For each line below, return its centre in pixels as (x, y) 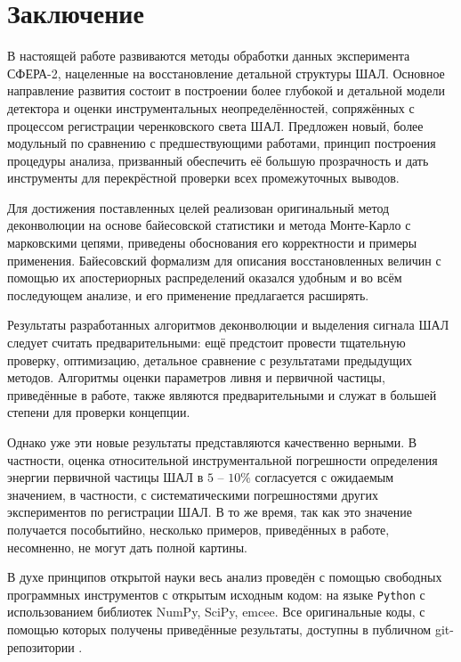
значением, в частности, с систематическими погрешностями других (193, 494)
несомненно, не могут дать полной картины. (127, 547)
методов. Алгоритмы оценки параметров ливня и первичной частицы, (196, 377)
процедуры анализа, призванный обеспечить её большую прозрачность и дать (218, 160)
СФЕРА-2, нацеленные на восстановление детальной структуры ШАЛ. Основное (226, 73)
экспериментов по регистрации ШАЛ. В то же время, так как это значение (210, 512)
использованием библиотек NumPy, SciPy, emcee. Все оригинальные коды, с (216, 612)
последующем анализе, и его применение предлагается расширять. (188, 294)
